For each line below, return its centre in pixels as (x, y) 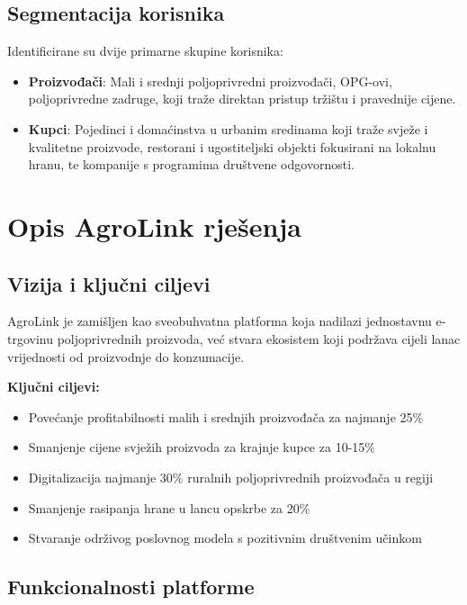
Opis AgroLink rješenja (154, 226)
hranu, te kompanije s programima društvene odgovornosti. (191, 164)
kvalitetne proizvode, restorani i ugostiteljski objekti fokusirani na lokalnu (232, 146)
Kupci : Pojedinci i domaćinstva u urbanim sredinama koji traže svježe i (228, 128)
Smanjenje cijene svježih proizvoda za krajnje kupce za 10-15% (202, 447)
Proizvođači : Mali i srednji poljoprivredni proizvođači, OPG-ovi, (210, 81)
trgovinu (31, 338)
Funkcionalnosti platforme (131, 587)
